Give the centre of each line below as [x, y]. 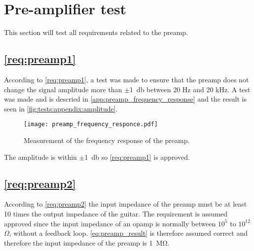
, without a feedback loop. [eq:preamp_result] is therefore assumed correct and [128, 233]
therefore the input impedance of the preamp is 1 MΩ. [87, 242]
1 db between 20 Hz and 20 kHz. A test [190, 89]
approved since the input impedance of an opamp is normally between [110, 223]
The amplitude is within [40, 157]
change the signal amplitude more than [63, 89]
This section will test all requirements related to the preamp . [96, 32]
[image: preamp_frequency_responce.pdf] [91, 125]
